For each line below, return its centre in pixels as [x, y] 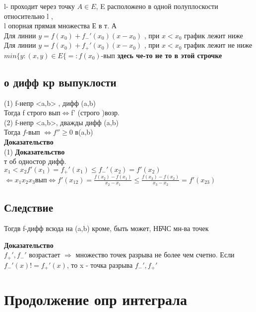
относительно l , [29, 16]
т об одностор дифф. [35, 161]
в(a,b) [84, 132]
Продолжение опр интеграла [96, 299]
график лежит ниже [214, 35]
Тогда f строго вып [32, 113]
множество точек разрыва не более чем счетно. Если [155, 255]
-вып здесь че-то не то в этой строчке [161, 55]
